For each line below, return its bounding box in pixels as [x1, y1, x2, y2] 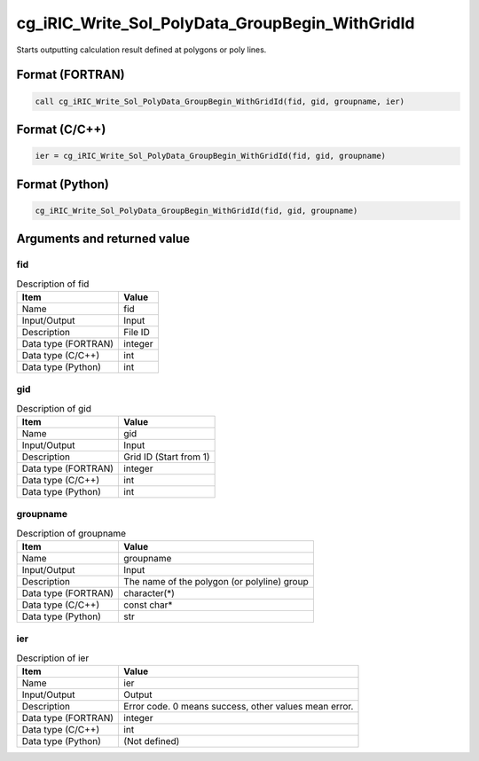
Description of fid [16, 278, 90, 290]
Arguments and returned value [16, 231, 191, 247]
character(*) [123, 587, 175, 600]
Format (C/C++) [16, 122, 106, 137]
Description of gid [16, 402, 92, 414]
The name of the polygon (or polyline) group [123, 576, 310, 588]
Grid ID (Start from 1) [123, 451, 210, 463]
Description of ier [16, 652, 90, 664]
